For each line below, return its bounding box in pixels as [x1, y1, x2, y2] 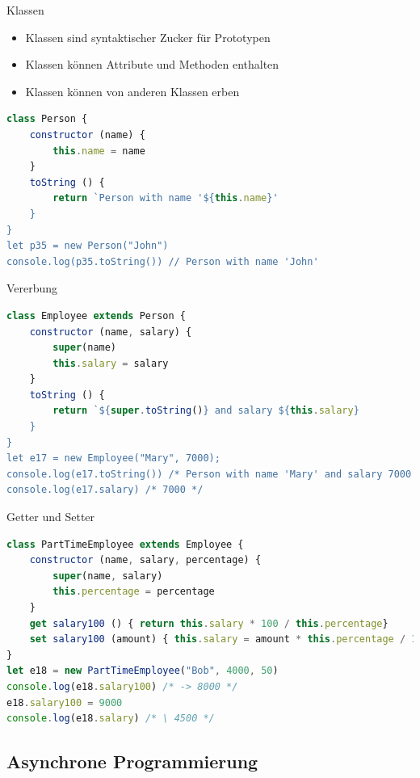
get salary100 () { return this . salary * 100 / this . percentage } [29, 617, 388, 629]
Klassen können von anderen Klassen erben [25, 82, 240, 99]
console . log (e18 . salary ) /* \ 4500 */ [6, 713, 215, 725]
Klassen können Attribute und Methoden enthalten [25, 56, 279, 73]
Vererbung [6, 280, 58, 296]
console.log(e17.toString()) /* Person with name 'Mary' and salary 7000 [6, 468, 412, 480]
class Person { [6, 113, 88, 125]
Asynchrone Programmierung [6, 749, 258, 774]
